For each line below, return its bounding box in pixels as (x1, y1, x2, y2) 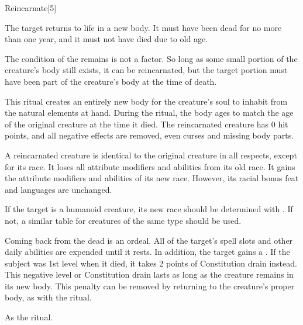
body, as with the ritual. (5, 291, 92, 303)
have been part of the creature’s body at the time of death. (5, 75, 217, 87)
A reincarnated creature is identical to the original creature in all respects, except (5, 148, 297, 161)
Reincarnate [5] (5, 2, 57, 13)
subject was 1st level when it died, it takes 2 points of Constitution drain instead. (5, 257, 297, 269)
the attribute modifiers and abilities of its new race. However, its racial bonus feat (5, 172, 299, 184)
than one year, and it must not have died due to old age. (5, 33, 208, 45)
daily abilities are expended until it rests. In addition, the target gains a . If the (5, 246, 290, 258)
